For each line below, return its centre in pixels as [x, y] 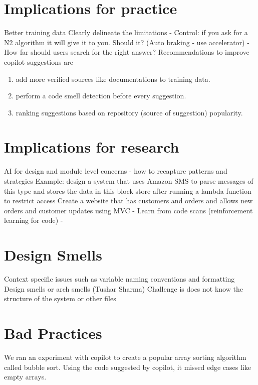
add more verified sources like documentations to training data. [113, 79]
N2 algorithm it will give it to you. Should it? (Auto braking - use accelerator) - [127, 42]
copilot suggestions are [39, 61]
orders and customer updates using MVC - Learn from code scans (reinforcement [128, 210]
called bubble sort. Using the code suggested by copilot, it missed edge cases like [127, 367]
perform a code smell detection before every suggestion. [101, 96]
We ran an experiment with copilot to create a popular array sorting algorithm [125, 357]
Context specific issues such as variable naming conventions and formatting [119, 279]
